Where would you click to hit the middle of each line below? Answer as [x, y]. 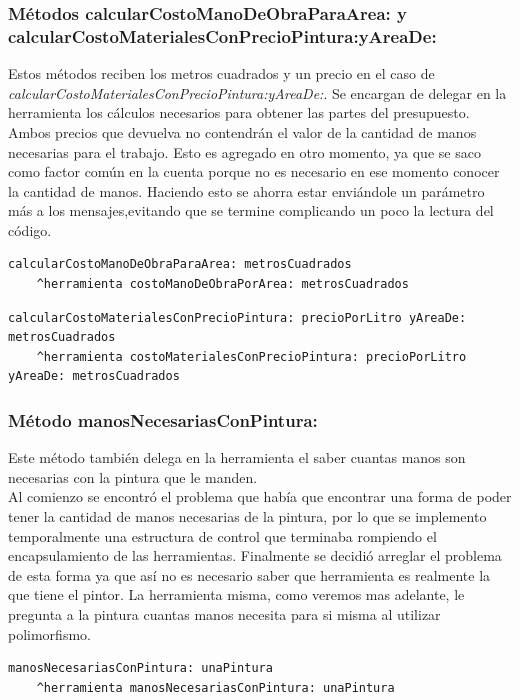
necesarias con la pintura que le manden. [133, 476]
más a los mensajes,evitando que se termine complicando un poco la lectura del [251, 210]
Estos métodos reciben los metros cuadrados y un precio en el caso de [221, 73]
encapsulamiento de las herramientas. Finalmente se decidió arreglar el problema [255, 555]
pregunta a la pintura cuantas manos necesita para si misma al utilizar [224, 614]
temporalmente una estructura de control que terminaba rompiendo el [222, 535]
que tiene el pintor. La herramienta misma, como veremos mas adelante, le [236, 594]
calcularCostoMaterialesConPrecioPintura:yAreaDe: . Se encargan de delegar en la [257, 92]
